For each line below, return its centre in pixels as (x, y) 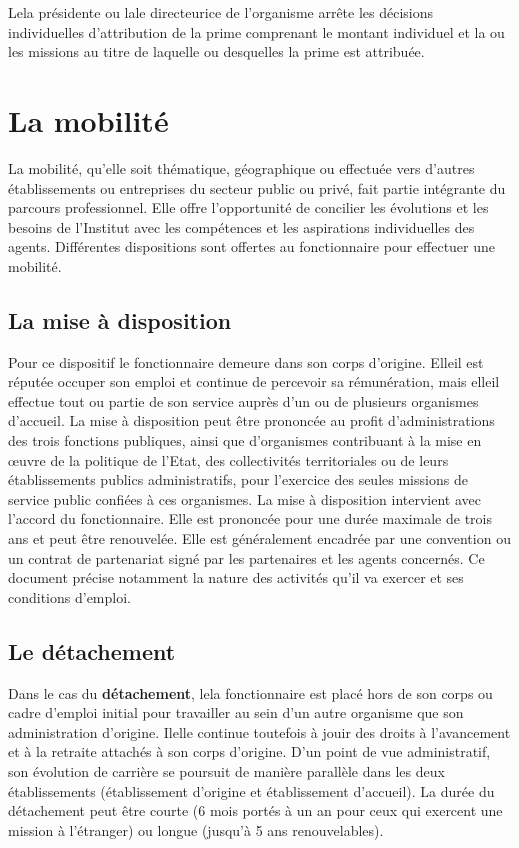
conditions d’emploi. (69, 596)
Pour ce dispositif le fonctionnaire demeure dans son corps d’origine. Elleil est (246, 361)
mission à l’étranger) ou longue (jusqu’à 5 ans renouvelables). (196, 829)
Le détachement (92, 650)
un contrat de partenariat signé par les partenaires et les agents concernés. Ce (246, 557)
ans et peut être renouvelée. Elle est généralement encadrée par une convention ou (259, 538)
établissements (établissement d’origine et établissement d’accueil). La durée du (251, 790)
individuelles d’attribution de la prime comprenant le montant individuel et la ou (256, 31)
